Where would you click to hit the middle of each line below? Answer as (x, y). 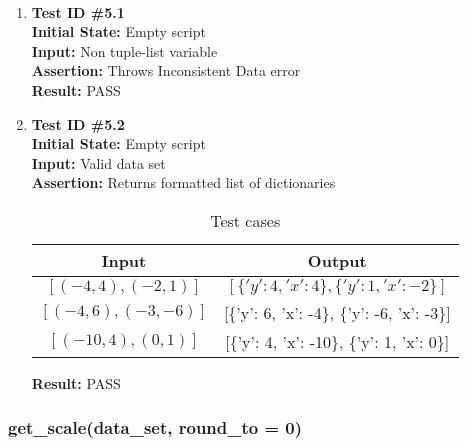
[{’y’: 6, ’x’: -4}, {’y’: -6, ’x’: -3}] (337, 312)
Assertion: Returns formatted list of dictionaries (183, 182)
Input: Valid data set (98, 162)
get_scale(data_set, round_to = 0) (155, 427)
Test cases (245, 220)
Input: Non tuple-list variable (124, 50)
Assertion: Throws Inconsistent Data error (166, 70)
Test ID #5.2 (78, 123)
